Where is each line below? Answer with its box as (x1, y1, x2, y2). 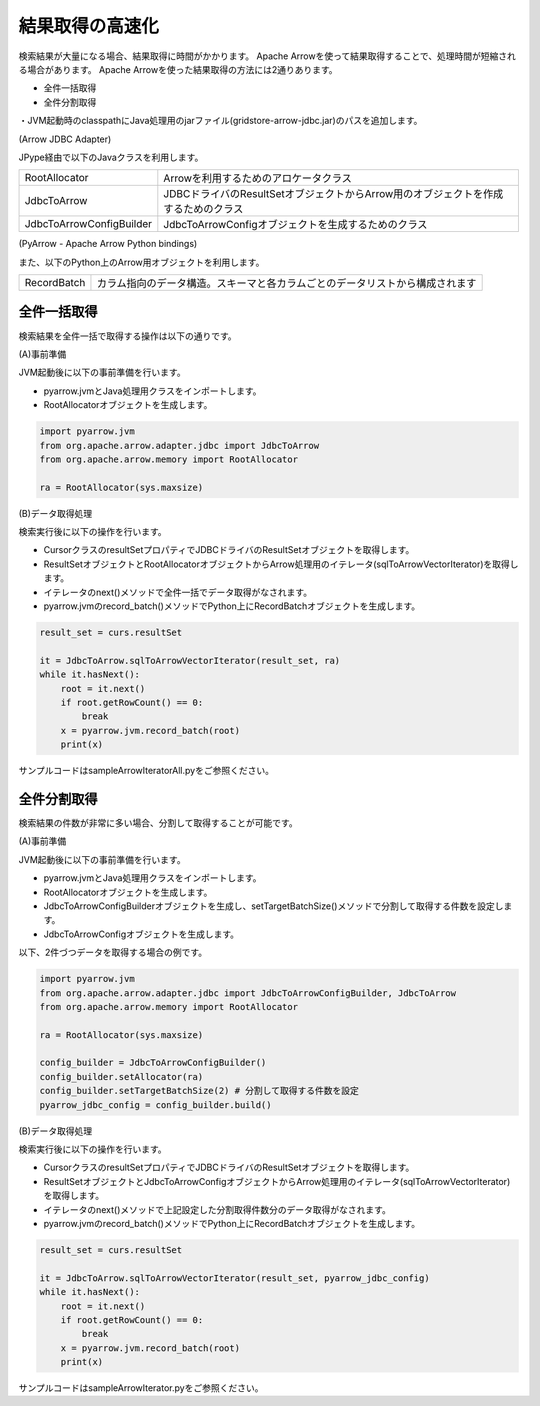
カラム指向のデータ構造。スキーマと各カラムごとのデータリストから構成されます (96, 276, 477, 290)
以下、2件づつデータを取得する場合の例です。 (18, 946, 208, 959)
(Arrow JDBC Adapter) (18, 133, 112, 145)
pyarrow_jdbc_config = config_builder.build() (39, 1099, 272, 1110)
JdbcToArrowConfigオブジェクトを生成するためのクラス (163, 218, 428, 232)
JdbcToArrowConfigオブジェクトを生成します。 (43, 928, 240, 940)
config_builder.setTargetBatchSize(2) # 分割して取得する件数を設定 (39, 1085, 359, 1097)
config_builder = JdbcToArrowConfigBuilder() (39, 1057, 267, 1069)
